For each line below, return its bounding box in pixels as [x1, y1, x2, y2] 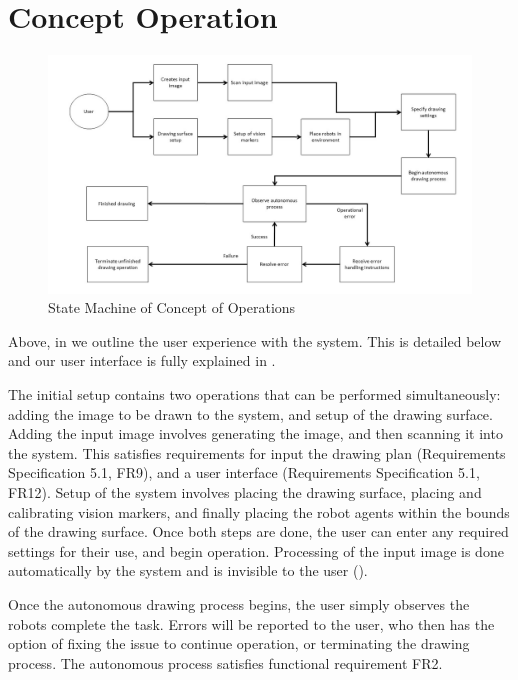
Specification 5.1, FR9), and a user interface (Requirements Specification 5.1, [8, 462, 480, 483]
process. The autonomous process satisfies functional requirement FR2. [8, 652, 443, 673]
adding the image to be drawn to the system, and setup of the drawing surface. [8, 403, 493, 424]
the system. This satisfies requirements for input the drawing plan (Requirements [8, 442, 506, 463]
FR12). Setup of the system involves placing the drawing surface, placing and [8, 481, 482, 502]
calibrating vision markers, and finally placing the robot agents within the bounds [8, 501, 510, 522]
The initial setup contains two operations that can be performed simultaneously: [8, 384, 501, 404]
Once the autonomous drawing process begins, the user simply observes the [8, 593, 470, 614]
